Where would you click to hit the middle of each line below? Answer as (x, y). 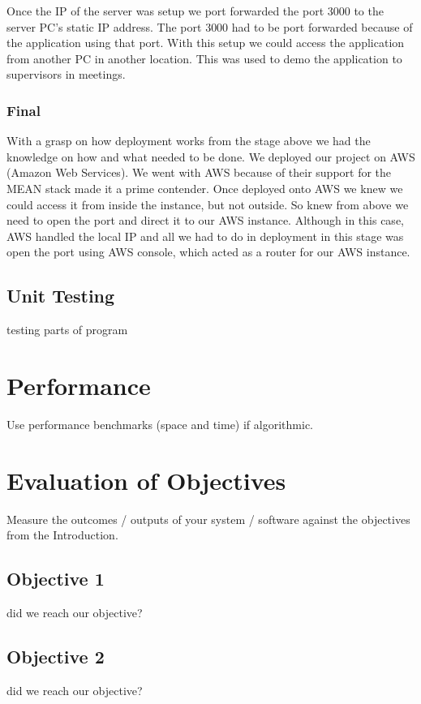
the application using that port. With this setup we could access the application (206, 43)
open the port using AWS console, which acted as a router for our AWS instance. (208, 252)
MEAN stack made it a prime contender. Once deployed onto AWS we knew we (205, 188)
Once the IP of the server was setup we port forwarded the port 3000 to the (195, 11)
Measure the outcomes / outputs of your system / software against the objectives (208, 519)
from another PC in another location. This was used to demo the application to (204, 58)
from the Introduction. (62, 535)
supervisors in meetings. (66, 74)
